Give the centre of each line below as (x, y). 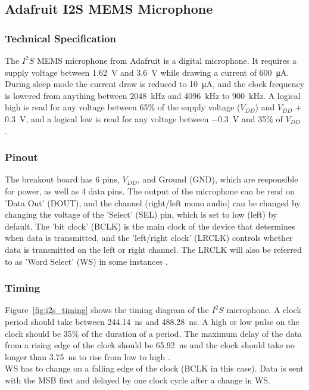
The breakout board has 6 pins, (62, 179)
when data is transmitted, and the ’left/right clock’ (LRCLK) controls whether (149, 238)
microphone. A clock (264, 310)
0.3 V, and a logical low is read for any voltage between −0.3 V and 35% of (144, 118)
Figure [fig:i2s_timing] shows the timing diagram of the (107, 310)
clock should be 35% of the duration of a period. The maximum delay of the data (154, 333)
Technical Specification (61, 38)
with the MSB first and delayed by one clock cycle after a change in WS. (138, 380)
